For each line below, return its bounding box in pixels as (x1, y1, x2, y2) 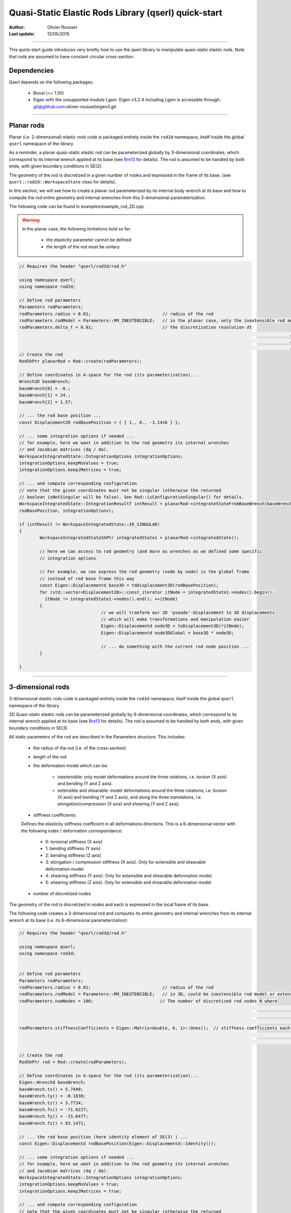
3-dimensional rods (9, 683, 70, 691)
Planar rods (9, 121, 45, 130)
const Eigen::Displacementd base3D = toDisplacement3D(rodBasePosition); (39, 583, 219, 588)
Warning (22, 217, 40, 223)
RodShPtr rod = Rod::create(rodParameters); (19, 1059, 127, 1065)
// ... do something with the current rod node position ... (101, 643, 250, 649)
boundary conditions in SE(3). (9, 725, 69, 731)
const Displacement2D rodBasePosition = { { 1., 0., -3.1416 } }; (19, 420, 180, 425)
